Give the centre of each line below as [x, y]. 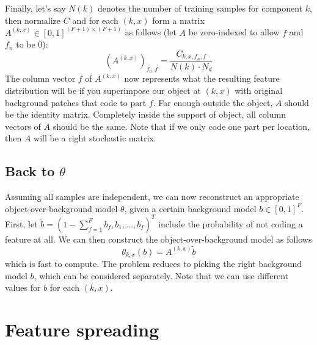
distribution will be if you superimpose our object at [103, 90]
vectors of [23, 126]
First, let [21, 223]
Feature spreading [82, 329]
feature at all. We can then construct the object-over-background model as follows [158, 239]
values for [23, 287]
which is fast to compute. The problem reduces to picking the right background [154, 264]
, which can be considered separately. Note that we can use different [161, 275]
